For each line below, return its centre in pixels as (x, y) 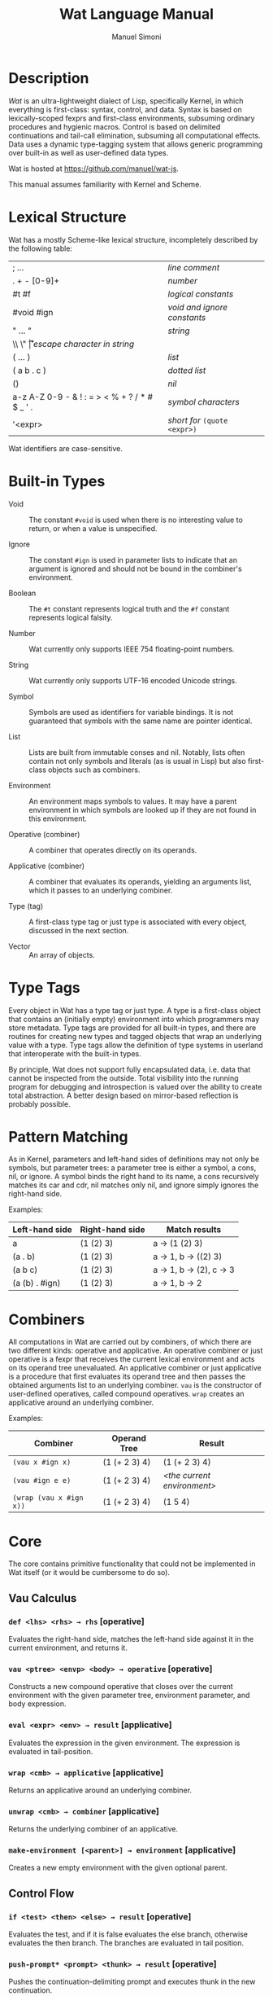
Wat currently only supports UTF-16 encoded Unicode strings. (133, 680)
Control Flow (41, 1893)
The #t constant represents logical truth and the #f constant (129, 608)
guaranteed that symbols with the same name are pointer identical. (141, 721)
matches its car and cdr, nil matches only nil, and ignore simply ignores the (134, 1185)
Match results (194, 1230)
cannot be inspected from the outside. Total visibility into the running (123, 1078)
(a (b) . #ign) (37, 1283)
